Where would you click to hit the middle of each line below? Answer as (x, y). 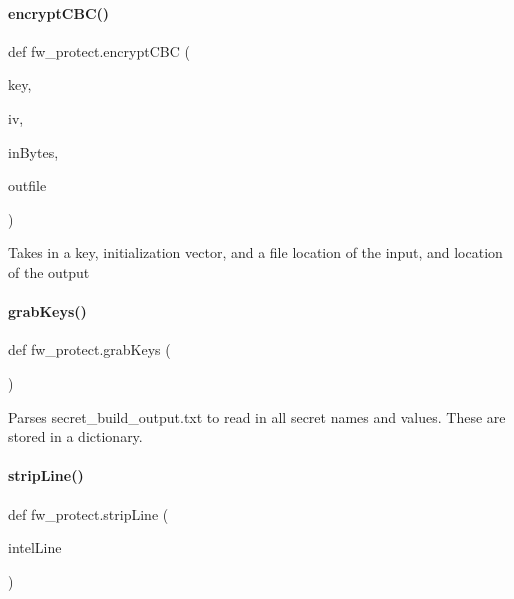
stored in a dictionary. (75, 436)
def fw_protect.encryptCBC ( (99, 50)
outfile (27, 185)
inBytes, (33, 151)
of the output (49, 271)
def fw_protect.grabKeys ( (89, 349)
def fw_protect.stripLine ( (88, 513)
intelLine (35, 547)
